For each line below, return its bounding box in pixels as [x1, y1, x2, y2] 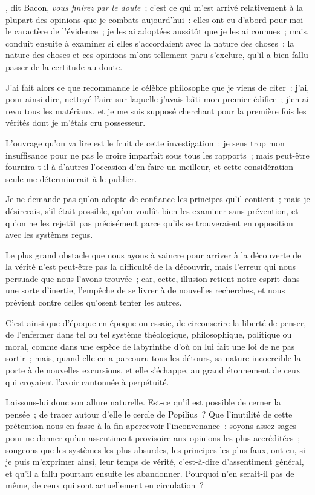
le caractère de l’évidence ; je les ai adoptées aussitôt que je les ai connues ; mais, [5, 25, 309, 38]
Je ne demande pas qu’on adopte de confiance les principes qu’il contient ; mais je [5, 192, 310, 205]
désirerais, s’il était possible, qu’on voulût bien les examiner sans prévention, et [5, 204, 299, 217]
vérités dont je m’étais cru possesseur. [5, 116, 146, 129]
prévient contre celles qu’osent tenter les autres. [5, 296, 182, 309]
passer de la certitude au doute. [5, 60, 123, 73]
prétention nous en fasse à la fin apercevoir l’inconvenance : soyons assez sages [5, 419, 297, 432]
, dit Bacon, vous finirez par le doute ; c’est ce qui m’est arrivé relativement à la [5, 1, 304, 13]
